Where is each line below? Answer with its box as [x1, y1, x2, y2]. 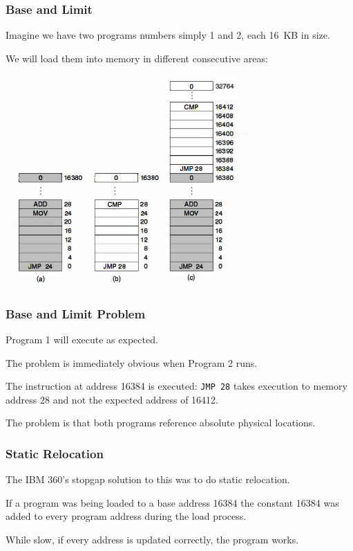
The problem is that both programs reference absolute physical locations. [6, 415, 316, 430]
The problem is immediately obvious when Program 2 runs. [6, 355, 258, 370]
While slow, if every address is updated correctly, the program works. [6, 532, 299, 546]
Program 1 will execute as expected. [6, 332, 158, 346]
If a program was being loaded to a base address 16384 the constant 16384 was [6, 495, 339, 509]
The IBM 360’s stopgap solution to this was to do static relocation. [6, 472, 290, 487]
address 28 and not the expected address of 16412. [6, 392, 218, 406]
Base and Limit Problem [6, 305, 146, 322]
